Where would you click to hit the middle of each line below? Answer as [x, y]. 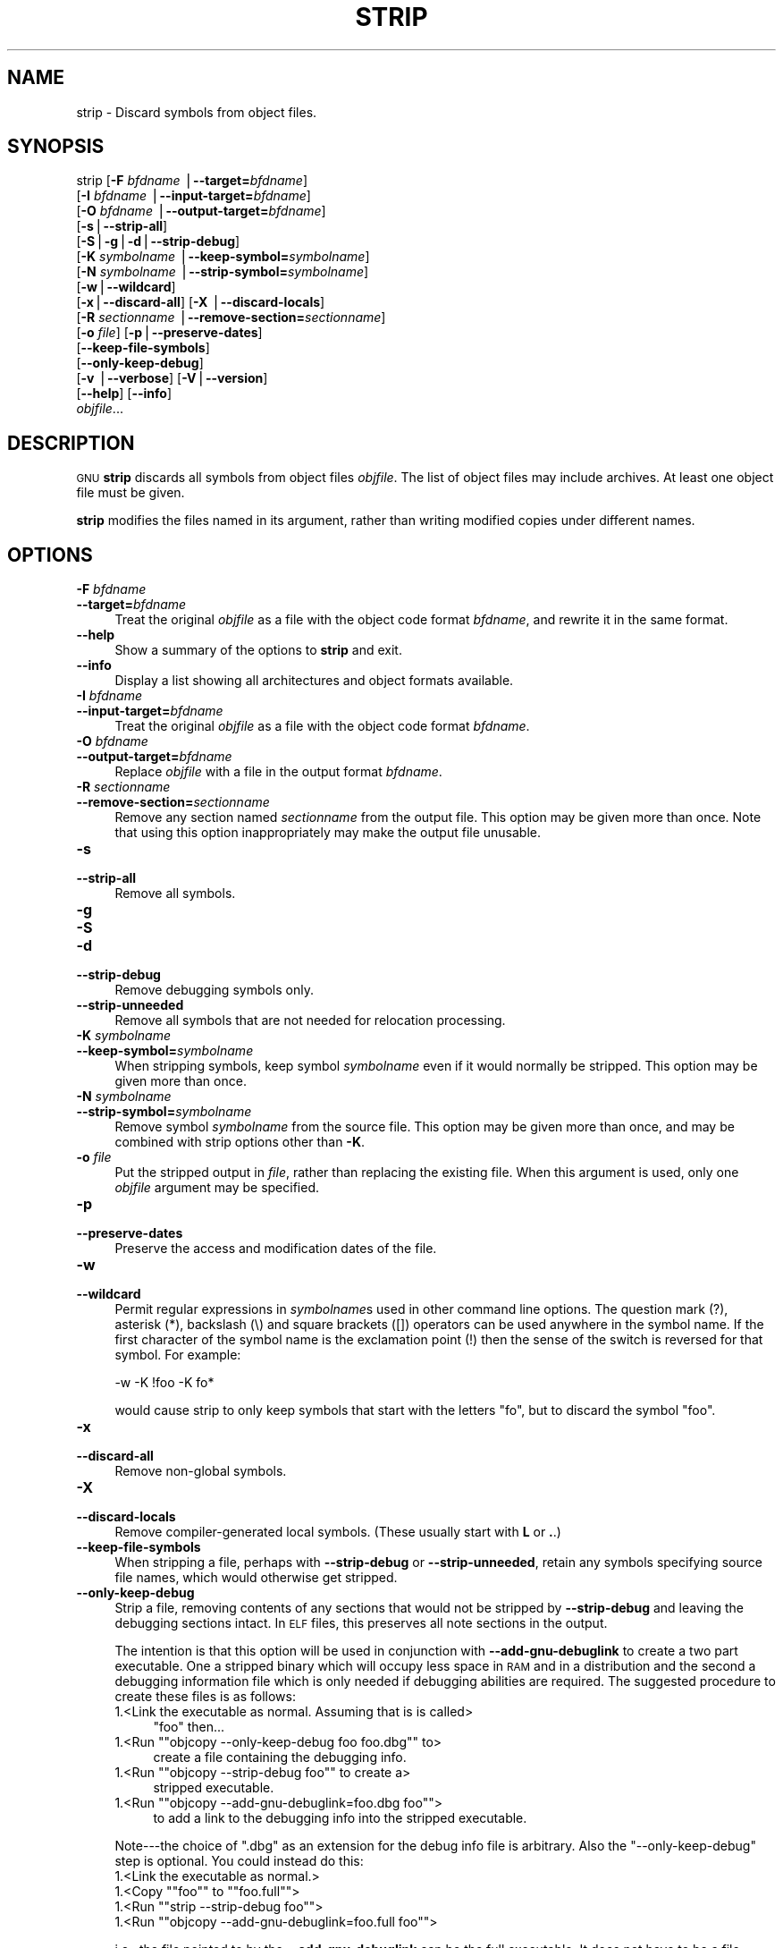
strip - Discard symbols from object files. [197, 112]
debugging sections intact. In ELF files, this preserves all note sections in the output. [361, 1623]
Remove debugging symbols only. [214, 990]
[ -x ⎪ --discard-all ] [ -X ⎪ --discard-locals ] [201, 302]
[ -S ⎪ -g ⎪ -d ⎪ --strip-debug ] [158, 241]
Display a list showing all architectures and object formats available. [314, 681]
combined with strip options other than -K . [240, 1142]
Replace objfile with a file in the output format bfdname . [278, 772]
